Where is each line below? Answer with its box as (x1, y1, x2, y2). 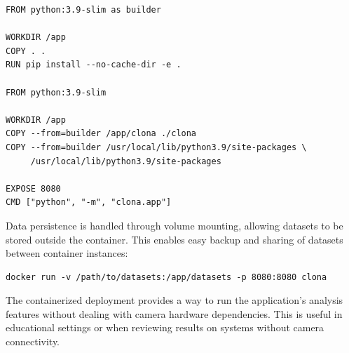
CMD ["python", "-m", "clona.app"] (6, 197, 172, 208)
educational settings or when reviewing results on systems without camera (6, 320, 324, 335)
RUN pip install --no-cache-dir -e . (6, 60, 182, 70)
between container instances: (6, 246, 128, 260)
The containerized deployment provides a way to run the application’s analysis (6, 293, 343, 307)
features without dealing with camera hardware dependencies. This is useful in (6, 306, 343, 321)
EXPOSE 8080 (6, 183, 61, 194)
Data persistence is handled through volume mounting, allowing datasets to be (6, 218, 343, 232)
